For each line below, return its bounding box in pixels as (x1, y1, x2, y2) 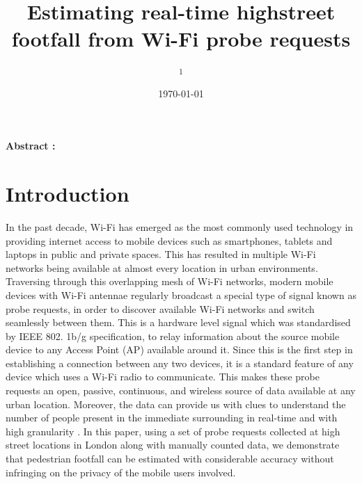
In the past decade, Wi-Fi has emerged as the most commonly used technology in (6, 219, 354, 234)
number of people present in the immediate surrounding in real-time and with (6, 410, 338, 425)
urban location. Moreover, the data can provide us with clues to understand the (6, 396, 346, 411)
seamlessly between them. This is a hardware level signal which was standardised (6, 315, 351, 330)
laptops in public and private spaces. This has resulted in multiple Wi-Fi (6, 247, 316, 261)
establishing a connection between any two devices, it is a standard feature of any (6, 355, 354, 370)
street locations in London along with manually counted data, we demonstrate (6, 437, 340, 452)
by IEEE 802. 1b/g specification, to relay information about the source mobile (6, 328, 340, 343)
